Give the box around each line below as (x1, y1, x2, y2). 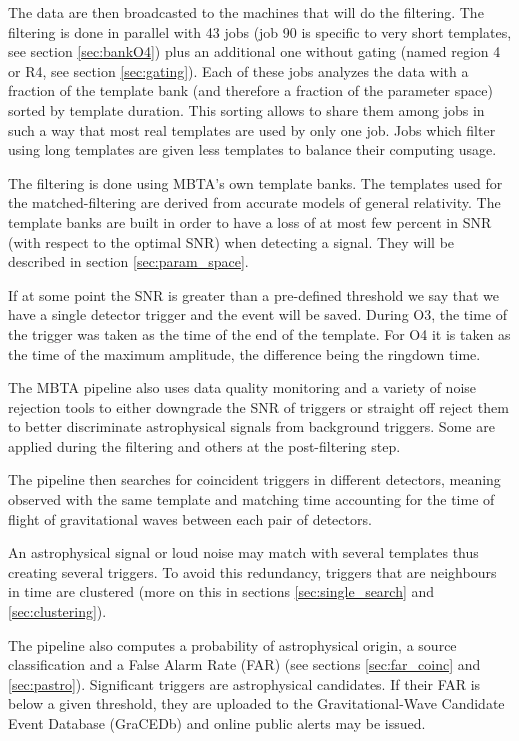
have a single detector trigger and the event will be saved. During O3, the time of (8, 304, 508, 325)
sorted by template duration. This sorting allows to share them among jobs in (8, 99, 485, 120)
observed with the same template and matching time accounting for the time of (8, 489, 495, 510)
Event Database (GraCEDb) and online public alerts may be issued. (8, 713, 426, 733)
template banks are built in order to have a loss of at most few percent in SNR (8, 211, 492, 232)
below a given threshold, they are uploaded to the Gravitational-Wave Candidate (8, 693, 505, 714)
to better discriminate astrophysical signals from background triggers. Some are (8, 416, 495, 437)
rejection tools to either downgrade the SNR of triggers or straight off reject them (8, 396, 509, 417)
